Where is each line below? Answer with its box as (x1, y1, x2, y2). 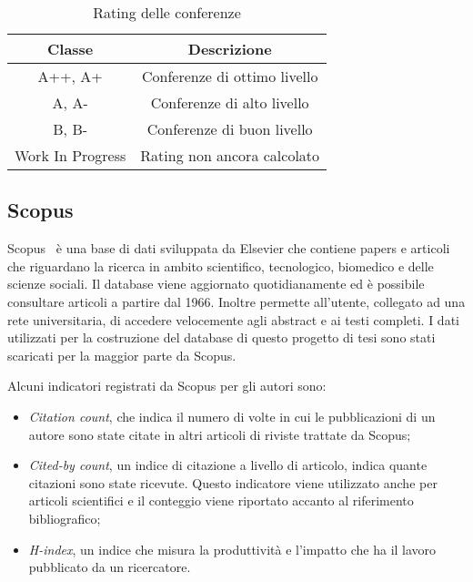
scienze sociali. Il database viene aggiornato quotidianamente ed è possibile (7, 274, 425, 293)
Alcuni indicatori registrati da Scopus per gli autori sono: (7, 376, 327, 395)
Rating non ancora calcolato (140, 145, 320, 166)
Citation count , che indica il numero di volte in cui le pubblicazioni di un (28, 406, 436, 425)
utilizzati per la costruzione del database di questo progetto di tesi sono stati (7, 328, 436, 347)
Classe (47, 38, 94, 59)
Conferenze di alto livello (150, 92, 309, 113)
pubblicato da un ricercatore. (28, 557, 191, 577)
